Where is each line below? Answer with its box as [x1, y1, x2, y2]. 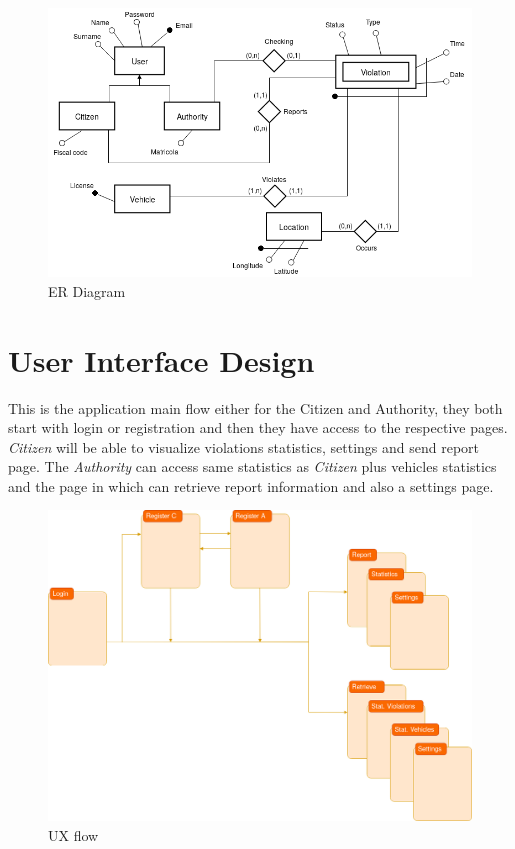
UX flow [48, 825, 99, 846]
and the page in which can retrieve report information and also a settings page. [8, 475, 494, 496]
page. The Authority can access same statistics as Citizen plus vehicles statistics [8, 456, 497, 477]
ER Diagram [48, 280, 126, 301]
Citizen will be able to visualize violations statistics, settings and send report [8, 436, 479, 457]
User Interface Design [8, 339, 315, 380]
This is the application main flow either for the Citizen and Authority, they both [8, 397, 503, 418]
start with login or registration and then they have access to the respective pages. [8, 417, 508, 438]
